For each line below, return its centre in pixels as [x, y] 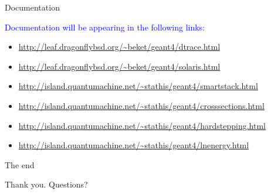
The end [20, 164]
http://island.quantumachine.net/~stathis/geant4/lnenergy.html [134, 145]
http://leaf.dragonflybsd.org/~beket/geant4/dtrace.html [119, 47]
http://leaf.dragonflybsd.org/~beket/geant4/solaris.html [119, 66]
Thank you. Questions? [46, 184]
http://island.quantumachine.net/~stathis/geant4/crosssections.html [141, 105]
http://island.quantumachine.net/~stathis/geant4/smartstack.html [138, 86]
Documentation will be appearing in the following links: [105, 27]
